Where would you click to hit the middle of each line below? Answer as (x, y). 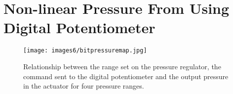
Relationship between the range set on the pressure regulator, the (122, 66)
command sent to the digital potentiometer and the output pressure (126, 76)
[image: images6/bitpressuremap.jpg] (85, 51)
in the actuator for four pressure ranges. (84, 86)
